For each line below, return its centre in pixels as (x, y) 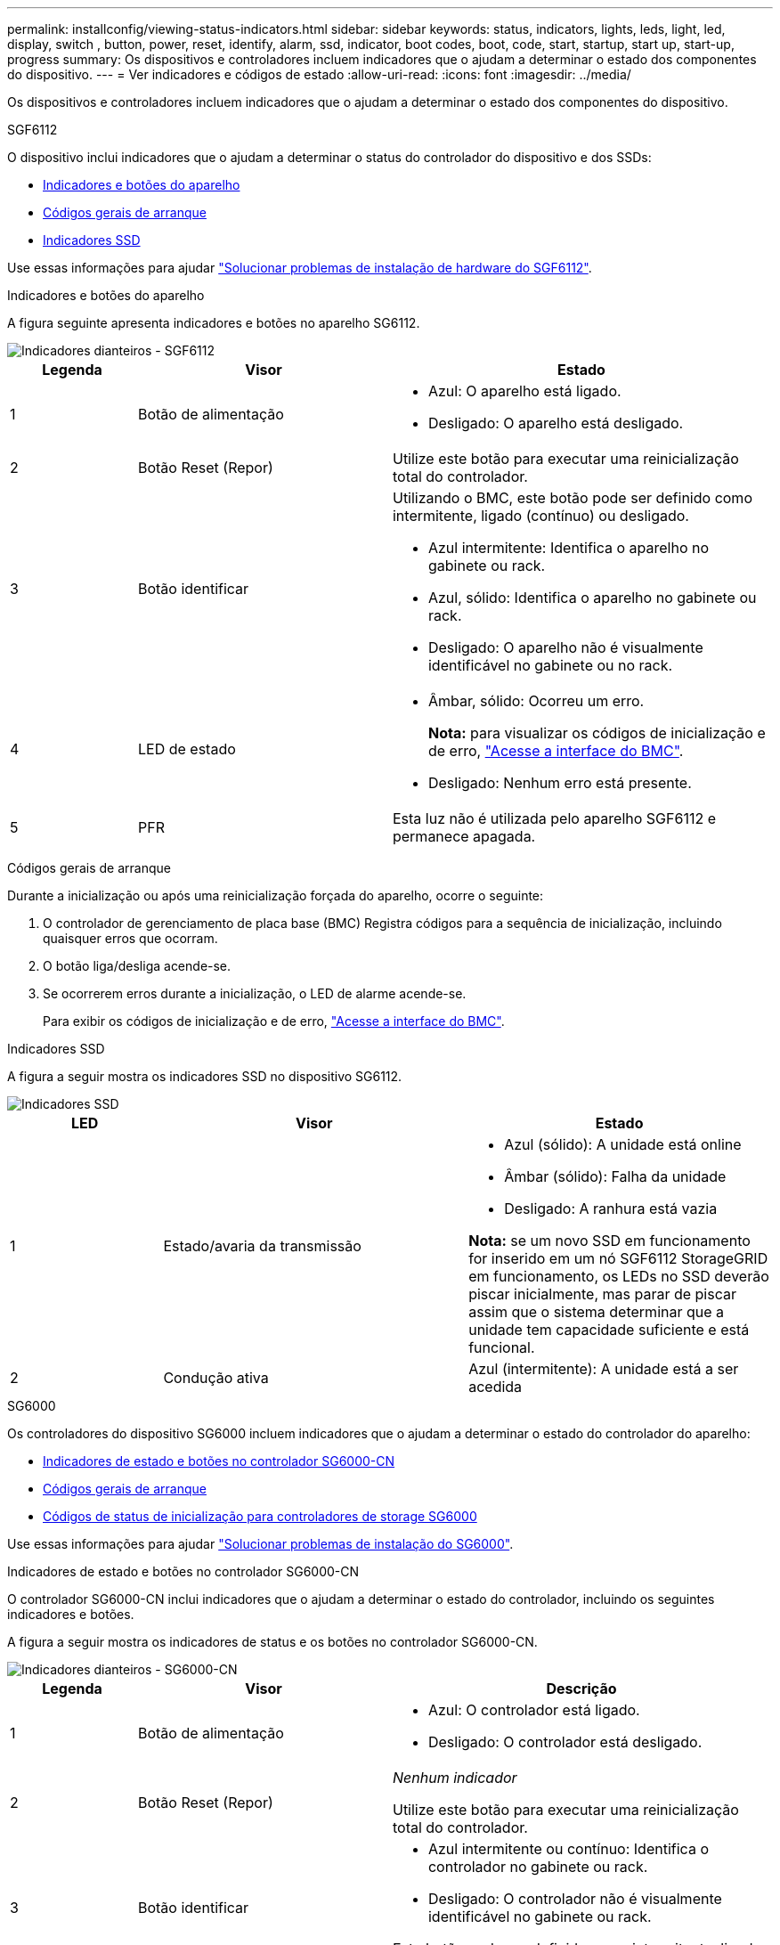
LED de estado (187, 749)
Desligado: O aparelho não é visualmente (565, 647)
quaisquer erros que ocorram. (130, 938)
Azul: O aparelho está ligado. (524, 391)
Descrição (581, 1689)
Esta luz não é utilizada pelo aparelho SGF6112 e (554, 818)
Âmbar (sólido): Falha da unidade (615, 1176)
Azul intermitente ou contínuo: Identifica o (568, 1849)
